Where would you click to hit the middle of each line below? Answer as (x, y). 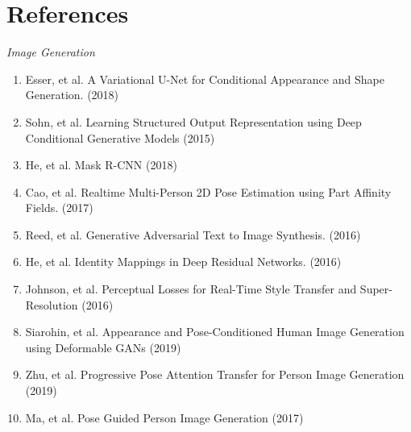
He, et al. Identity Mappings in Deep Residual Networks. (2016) (183, 262)
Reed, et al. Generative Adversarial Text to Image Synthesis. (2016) (193, 234)
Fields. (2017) (59, 208)
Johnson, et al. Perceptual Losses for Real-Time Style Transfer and (191, 289)
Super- (376, 289)
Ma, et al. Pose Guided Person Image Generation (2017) (164, 417)
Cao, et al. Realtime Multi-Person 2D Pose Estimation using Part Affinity (208, 191)
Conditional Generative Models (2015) (120, 137)
